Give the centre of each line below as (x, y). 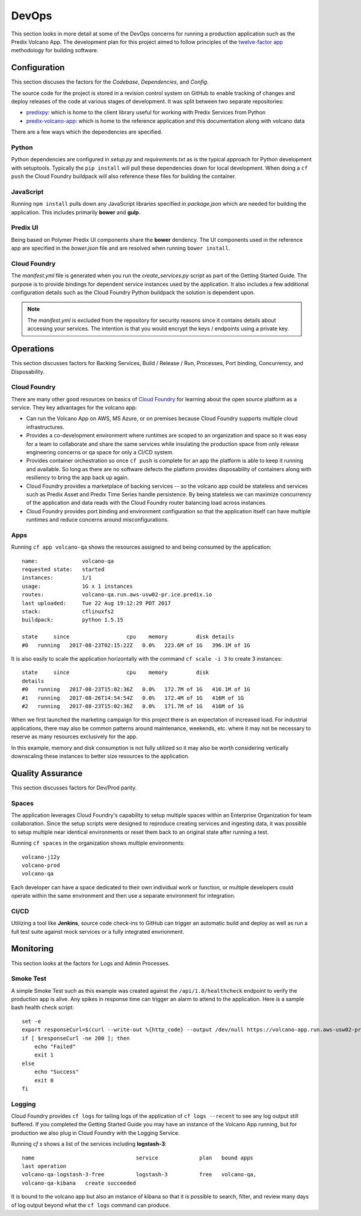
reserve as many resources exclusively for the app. (74, 736)
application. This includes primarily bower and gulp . (76, 212)
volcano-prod (41, 865)
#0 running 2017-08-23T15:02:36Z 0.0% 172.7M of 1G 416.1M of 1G (136, 690)
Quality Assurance (47, 773)
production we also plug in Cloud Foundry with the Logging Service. (95, 1133)
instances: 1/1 (57, 578)
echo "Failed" (55, 1047)
